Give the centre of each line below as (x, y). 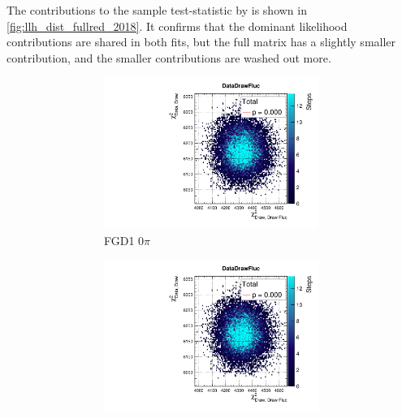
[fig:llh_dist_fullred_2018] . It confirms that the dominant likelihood (177, 26)
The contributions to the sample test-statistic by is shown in (157, 10)
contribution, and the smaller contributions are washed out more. (169, 57)
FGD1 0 (124, 240)
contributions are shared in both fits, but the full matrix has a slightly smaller (201, 42)
